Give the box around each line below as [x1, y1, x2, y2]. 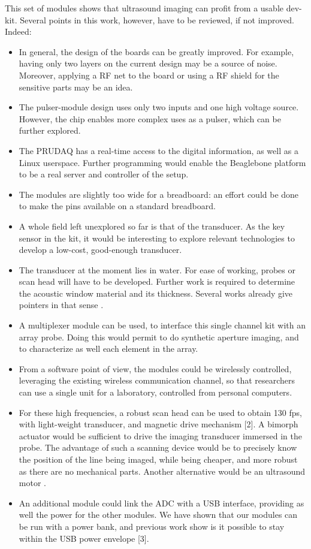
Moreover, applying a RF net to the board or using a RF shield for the [19, 68, 279, 81]
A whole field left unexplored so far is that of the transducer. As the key [19, 219, 285, 232]
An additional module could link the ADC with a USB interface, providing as [19, 496, 304, 509]
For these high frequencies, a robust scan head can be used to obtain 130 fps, [19, 406, 302, 418]
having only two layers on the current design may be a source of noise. [19, 57, 277, 70]
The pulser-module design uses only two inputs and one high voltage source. [19, 101, 299, 113]
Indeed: [5, 25, 32, 38]
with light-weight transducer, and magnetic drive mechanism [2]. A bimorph [19, 418, 298, 430]
